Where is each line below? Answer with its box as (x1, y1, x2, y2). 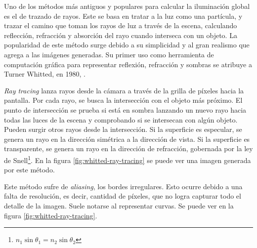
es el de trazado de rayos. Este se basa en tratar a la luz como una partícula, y (4, 10, 243, 21)
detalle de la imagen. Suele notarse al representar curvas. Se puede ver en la (4, 200, 234, 210)
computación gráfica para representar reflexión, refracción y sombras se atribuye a (4, 59, 252, 69)
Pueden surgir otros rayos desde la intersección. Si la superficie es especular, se (4, 124, 242, 134)
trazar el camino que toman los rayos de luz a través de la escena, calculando (4, 20, 237, 31)
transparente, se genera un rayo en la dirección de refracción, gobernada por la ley (4, 143, 253, 154)
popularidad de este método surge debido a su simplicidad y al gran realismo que (4, 40, 250, 50)
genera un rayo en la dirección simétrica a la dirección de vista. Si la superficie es (4, 133, 250, 144)
